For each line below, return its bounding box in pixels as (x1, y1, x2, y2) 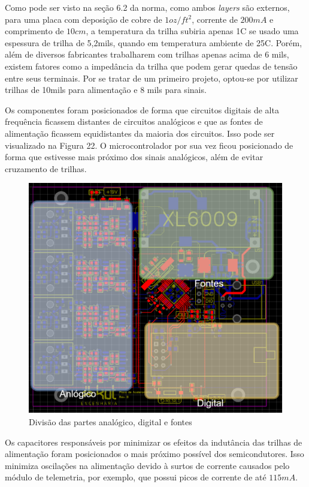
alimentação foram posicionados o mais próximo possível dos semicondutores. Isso (5, 447, 304, 460)
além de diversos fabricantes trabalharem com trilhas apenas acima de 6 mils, (5, 48, 289, 61)
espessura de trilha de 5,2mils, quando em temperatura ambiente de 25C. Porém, (5, 36, 302, 49)
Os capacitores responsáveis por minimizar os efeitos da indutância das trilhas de (5, 435, 302, 448)
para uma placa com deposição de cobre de (5, 13, 162, 25)
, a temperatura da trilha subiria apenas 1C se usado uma (86, 25, 299, 37)
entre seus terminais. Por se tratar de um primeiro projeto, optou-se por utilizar (5, 71, 298, 84)
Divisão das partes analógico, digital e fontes (29, 416, 192, 428)
